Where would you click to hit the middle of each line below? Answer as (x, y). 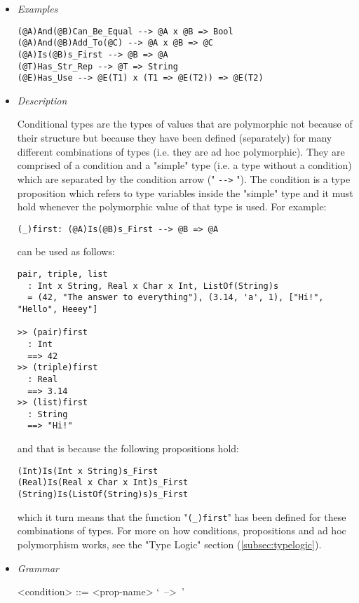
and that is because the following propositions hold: (128, 448)
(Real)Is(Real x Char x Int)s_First (103, 483)
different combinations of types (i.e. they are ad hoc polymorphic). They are (181, 151)
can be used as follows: (66, 251)
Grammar (38, 568)
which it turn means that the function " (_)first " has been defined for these (182, 516)
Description (42, 100)
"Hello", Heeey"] (57, 309)
